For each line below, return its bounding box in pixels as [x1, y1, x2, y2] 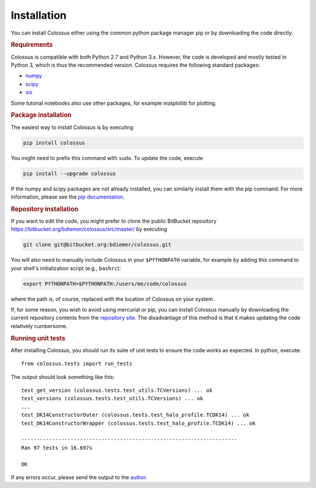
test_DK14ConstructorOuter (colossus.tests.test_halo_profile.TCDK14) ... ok [21, 412, 250, 418]
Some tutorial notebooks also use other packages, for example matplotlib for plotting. [11, 100, 217, 107]
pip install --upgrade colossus [23, 170, 116, 177]
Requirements [11, 41, 53, 49]
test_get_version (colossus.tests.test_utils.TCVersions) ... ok [21, 387, 213, 394]
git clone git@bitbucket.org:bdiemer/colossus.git [23, 241, 172, 248]
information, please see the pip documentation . [11, 193, 125, 200]
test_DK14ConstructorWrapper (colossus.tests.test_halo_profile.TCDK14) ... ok [21, 419, 256, 426]
